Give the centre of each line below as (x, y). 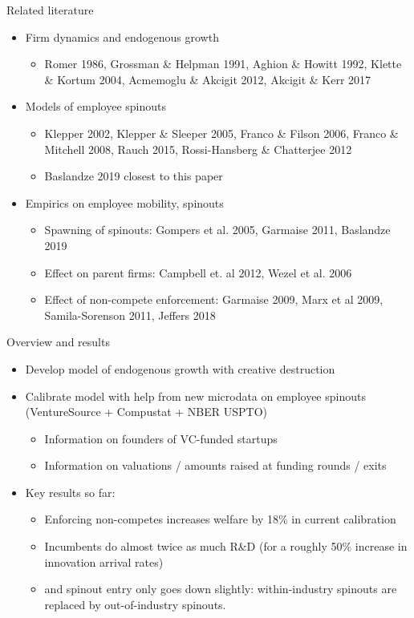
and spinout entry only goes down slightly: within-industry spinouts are (221, 589)
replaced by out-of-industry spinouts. (135, 604)
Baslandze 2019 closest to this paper (134, 176)
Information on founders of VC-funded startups (161, 438)
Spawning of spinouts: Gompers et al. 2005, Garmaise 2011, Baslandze (217, 230)
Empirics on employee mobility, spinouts (124, 202)
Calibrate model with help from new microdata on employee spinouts (195, 396)
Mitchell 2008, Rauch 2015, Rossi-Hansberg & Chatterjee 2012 (198, 149)
